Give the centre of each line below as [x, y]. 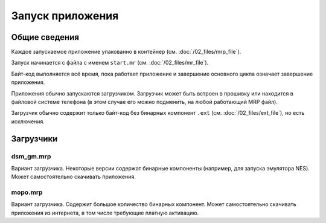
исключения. [28, 121]
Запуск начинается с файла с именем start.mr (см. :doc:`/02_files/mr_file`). [110, 63]
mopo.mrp [27, 192]
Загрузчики [34, 139]
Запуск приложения [65, 16]
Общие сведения [45, 37]
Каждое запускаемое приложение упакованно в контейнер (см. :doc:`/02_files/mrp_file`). [126, 52]
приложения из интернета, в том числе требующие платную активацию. [105, 213]
